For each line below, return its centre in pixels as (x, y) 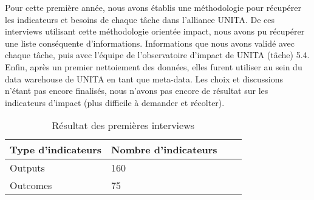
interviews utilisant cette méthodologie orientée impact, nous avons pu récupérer (155, 31)
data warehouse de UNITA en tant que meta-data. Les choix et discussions (144, 78)
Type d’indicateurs (56, 150)
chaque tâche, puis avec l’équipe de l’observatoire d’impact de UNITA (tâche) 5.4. (157, 55)
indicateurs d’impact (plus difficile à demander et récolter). (115, 102)
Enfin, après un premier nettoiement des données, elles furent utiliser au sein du (154, 66)
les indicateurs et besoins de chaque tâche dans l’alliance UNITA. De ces (140, 19)
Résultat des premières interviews (123, 125)
